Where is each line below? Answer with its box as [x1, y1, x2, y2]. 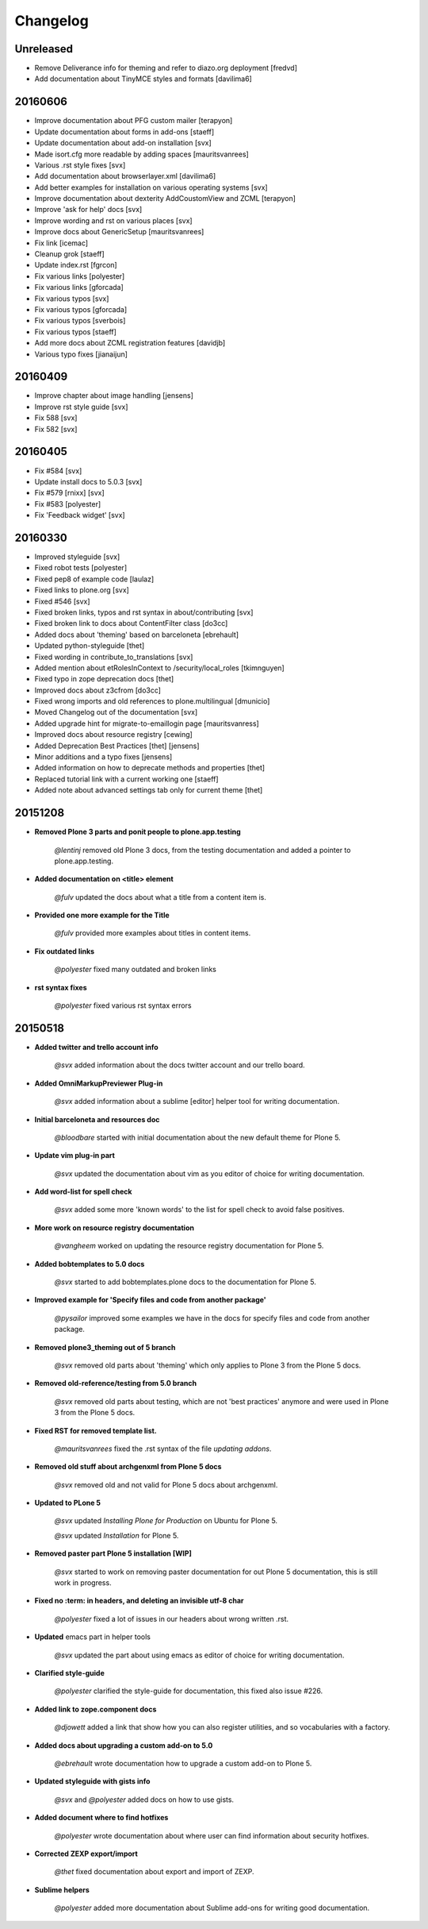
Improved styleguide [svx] [34, 552, 120, 561]
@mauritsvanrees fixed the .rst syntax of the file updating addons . [54, 1444, 272, 1453]
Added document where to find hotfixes [34, 1813, 169, 1823]
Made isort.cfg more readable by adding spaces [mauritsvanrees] [34, 149, 249, 159]
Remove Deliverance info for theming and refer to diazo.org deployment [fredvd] [34, 64, 297, 73]
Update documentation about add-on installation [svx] [34, 138, 212, 148]
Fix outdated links [34, 946, 95, 956]
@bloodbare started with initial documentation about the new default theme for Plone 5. [54, 1132, 341, 1142]
